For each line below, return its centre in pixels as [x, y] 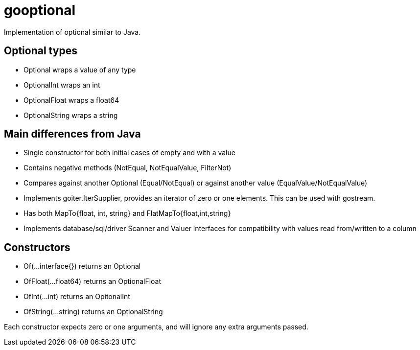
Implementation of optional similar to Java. [72, 32]
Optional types [41, 51]
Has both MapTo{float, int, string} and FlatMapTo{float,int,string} [127, 213]
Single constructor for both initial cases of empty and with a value [129, 153]
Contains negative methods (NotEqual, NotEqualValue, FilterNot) [128, 168]
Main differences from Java [72, 134]
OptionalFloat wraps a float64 [71, 100]
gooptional [40, 10]
